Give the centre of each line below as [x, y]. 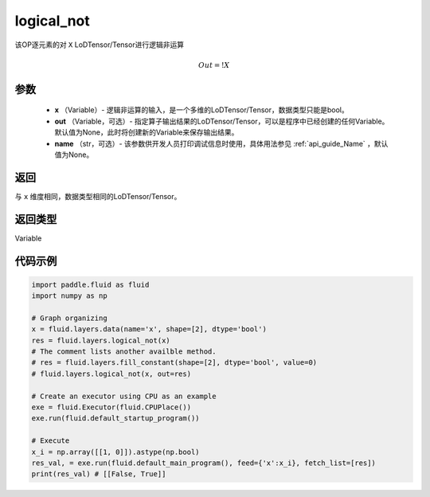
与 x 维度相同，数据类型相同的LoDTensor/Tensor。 [98, 196]
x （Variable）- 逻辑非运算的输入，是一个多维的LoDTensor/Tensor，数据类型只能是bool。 [202, 110]
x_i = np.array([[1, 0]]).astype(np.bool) [115, 452]
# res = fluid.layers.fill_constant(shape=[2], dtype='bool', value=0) [174, 363]
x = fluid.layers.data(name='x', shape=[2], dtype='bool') [149, 329]
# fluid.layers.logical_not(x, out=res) [111, 374]
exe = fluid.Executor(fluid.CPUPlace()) [111, 407]
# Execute [51, 441]
